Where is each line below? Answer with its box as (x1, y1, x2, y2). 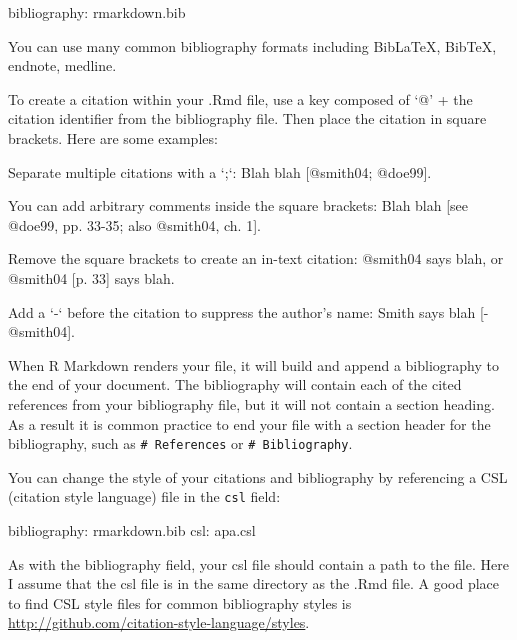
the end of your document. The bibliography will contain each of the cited (8, 374, 462, 395)
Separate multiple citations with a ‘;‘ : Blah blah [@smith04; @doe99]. (8, 161, 432, 182)
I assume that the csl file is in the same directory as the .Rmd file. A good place (8, 573, 500, 594)
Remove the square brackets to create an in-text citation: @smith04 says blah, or (8, 248, 504, 269)
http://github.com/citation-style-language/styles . (8, 612, 310, 633)
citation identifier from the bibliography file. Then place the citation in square (8, 108, 487, 129)
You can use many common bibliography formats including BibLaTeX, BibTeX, (8, 35, 497, 56)
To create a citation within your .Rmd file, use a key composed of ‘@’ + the (8, 88, 473, 109)
